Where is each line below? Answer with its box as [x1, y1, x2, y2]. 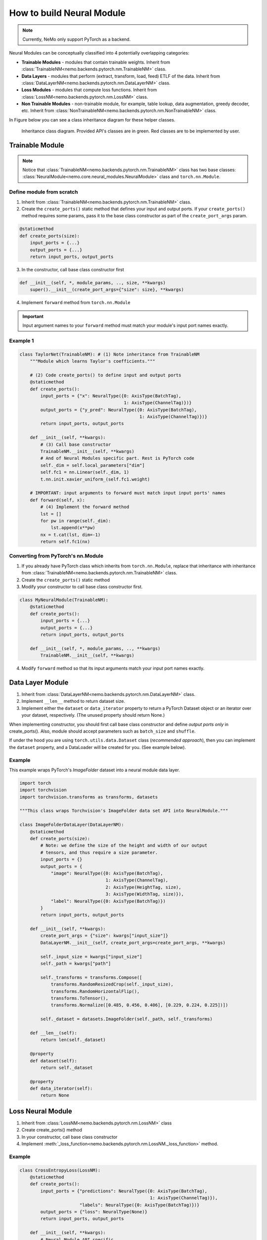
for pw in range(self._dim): [40, 518, 111, 523]
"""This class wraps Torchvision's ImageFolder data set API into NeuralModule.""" [19, 808, 228, 813]
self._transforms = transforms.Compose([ [40, 975, 142, 980]
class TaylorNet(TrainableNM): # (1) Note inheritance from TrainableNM [19, 351, 200, 357]
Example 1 [9, 337, 34, 344]
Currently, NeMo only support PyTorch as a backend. [22, 36, 131, 42]
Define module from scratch [9, 188, 78, 195]
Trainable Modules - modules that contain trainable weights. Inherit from [21, 59, 171, 65]
